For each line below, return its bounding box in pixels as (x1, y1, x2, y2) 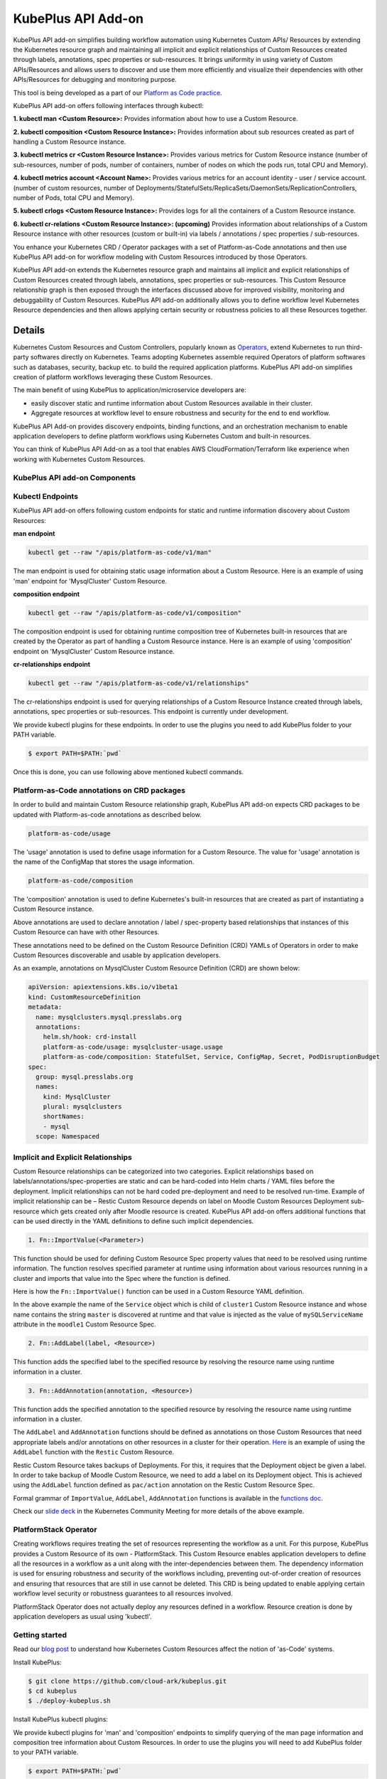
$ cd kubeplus (28, 1686, 77, 1695)
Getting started (13, 1630, 67, 1640)
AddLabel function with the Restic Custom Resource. (13, 1448, 174, 1457)
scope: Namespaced (36, 1132, 99, 1141)
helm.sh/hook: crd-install (43, 1033, 138, 1041)
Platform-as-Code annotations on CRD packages (13, 785, 186, 795)
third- (346, 342, 363, 352)
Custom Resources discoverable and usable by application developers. (13, 951, 222, 960)
